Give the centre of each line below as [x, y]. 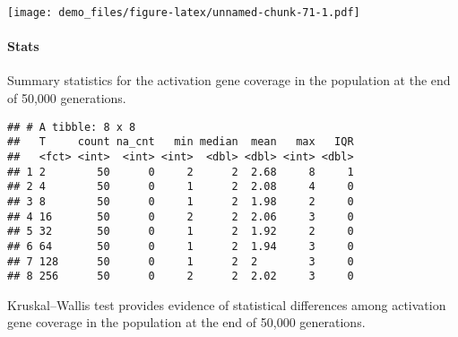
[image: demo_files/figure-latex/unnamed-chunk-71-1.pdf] [184, 13]
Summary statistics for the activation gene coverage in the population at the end [229, 80]
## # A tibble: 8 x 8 [72, 127]
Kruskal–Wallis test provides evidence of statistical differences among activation [227, 304]
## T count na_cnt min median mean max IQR [181, 142]
